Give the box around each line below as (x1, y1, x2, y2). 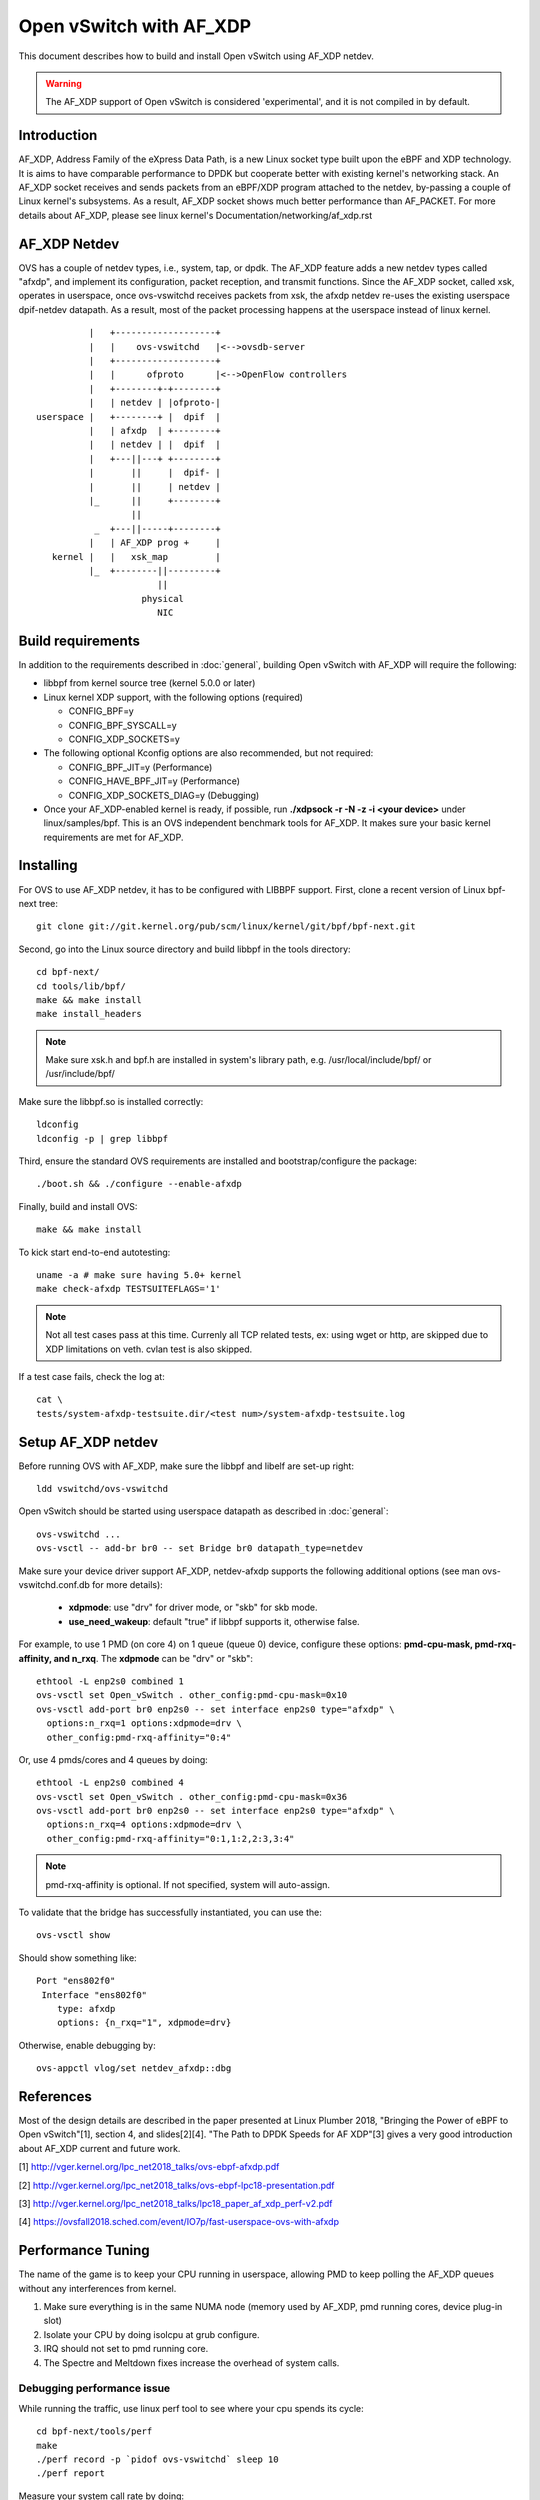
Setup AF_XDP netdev (18, 1433, 159, 1450)
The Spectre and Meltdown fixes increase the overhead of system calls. (43, 2356, 340, 2369)
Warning (45, 77, 82, 89)
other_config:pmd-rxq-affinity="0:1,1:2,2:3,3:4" (46, 1833, 295, 1844)
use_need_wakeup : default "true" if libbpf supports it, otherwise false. (68, 1615, 360, 1627)
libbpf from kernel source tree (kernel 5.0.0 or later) (43, 677, 256, 689)
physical (141, 593, 185, 604)
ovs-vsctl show (36, 1930, 111, 1941)
